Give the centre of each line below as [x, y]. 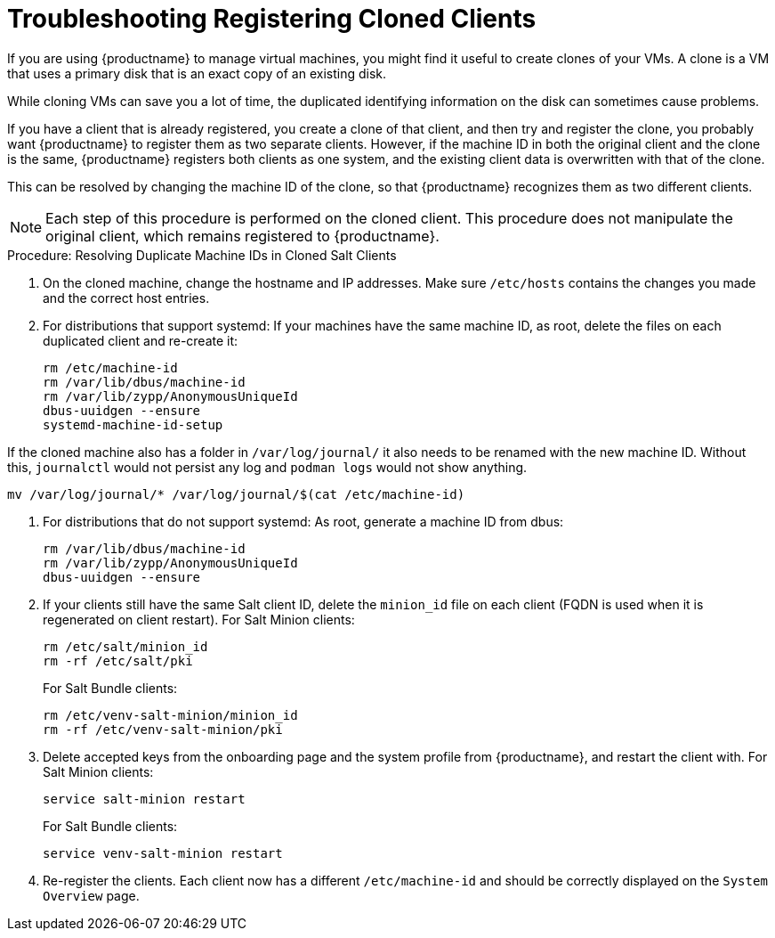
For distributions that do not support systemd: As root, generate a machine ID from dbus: [303, 521]
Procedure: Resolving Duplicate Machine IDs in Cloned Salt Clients [202, 255]
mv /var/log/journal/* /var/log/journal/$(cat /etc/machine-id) [236, 494]
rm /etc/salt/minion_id [125, 646]
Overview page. [91, 895]
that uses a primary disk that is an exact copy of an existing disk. [197, 73]
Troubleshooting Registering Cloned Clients [272, 19]
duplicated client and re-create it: [141, 340]
